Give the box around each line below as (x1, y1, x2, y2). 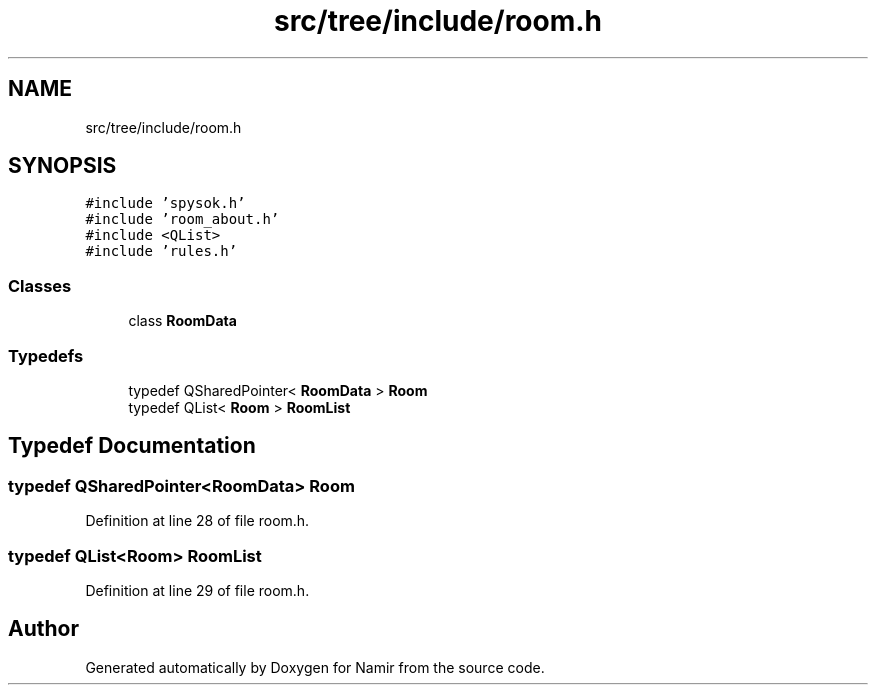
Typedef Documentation (8, 433, 256, 459)
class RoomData (128, 312, 237, 330)
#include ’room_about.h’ (85, 211, 280, 228)
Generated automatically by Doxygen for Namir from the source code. (85, 658, 545, 676)
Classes (8, 275, 72, 296)
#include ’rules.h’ (85, 243, 238, 260)
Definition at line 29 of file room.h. (85, 581, 310, 599)
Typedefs (8, 345, 84, 366)
